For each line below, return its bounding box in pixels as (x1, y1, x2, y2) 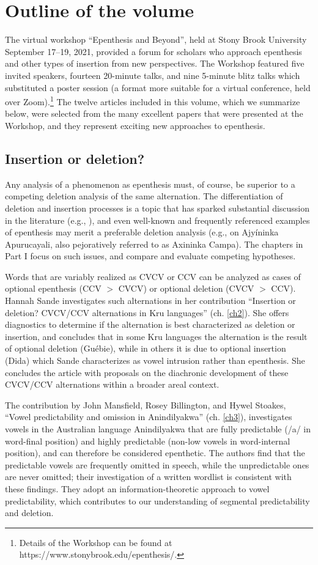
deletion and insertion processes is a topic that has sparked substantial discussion (5, 201, 310, 214)
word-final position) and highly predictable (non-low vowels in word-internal (5, 434, 290, 447)
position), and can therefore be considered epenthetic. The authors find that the (5, 446, 305, 459)
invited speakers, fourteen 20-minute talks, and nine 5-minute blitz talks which (5, 68, 300, 81)
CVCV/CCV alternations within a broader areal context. (5, 378, 220, 391)
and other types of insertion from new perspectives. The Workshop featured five (5, 57, 305, 70)
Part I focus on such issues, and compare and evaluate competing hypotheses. (5, 249, 296, 262)
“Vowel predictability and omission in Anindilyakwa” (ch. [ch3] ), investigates (5, 410, 292, 423)
